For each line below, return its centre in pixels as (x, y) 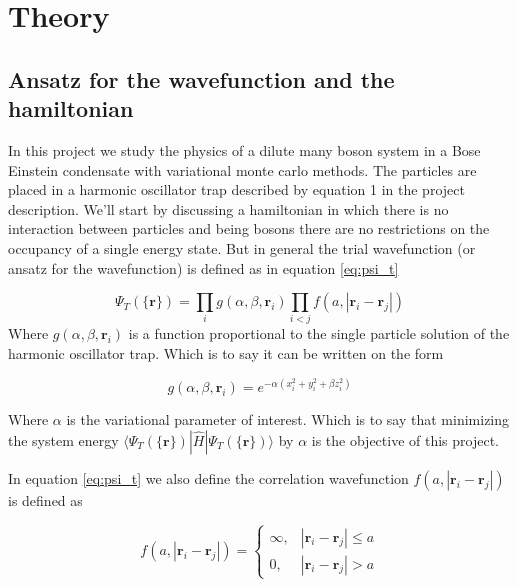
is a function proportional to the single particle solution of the (319, 333)
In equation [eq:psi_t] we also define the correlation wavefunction (208, 477)
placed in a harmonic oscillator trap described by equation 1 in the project (236, 189)
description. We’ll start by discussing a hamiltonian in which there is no (228, 208)
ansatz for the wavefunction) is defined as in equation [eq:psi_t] (203, 267)
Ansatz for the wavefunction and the (201, 78)
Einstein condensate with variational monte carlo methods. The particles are (242, 169)
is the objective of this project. (405, 439)
